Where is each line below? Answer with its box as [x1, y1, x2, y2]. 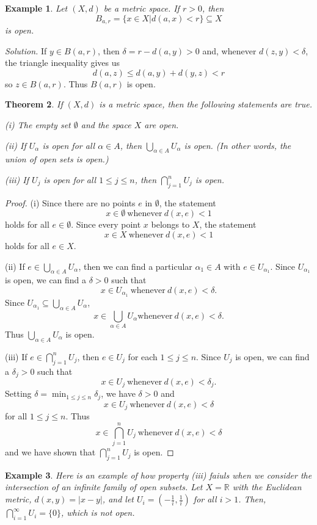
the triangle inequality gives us [5, 56, 120, 69]
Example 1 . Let [5, 2, 68, 14]
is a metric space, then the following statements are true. [99, 98, 313, 110]
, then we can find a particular [78, 259, 192, 272]
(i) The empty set [5, 118, 71, 131]
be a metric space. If [103, 2, 180, 14]
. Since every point [71, 218, 141, 231]
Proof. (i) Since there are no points [5, 196, 136, 209]
